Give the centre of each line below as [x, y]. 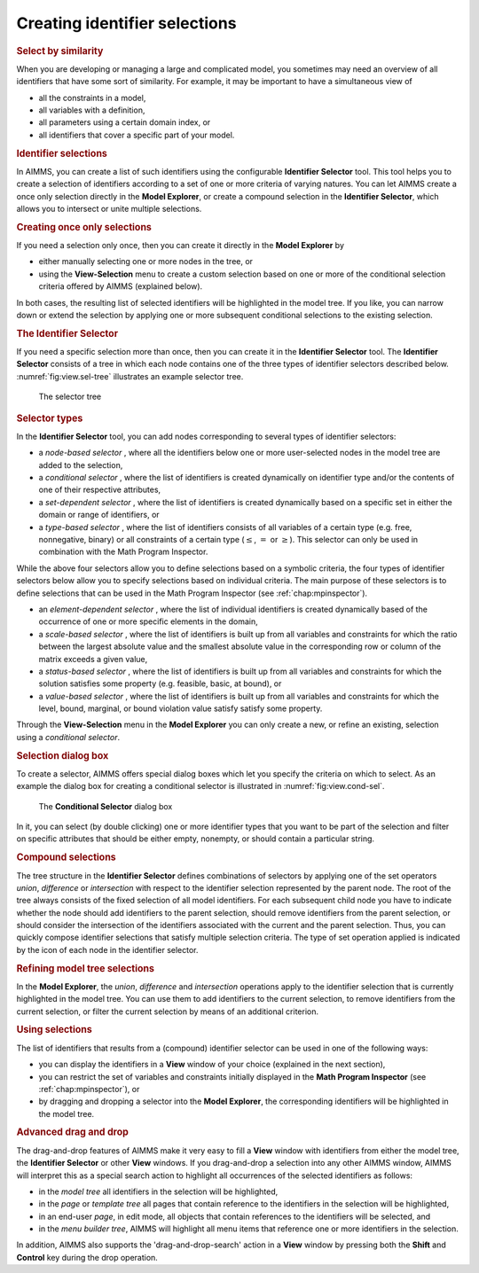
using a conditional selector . [68, 737]
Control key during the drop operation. [87, 1257]
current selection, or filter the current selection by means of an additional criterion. [168, 1011]
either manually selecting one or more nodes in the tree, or [145, 262]
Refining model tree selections [86, 968]
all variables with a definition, [92, 110]
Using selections [54, 1030]
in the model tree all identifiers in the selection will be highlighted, [158, 1191]
